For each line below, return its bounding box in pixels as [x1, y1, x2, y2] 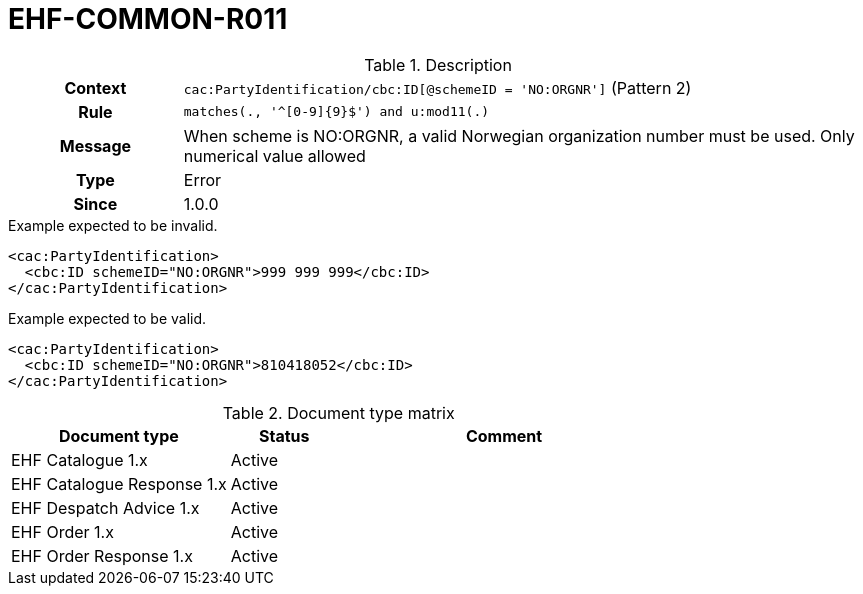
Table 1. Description [364, 54, 512, 75]
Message [59, 135, 132, 156]
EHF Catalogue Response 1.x [11, 473, 227, 494]
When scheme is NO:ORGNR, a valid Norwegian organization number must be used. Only [183, 125, 855, 146]
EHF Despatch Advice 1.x [11, 497, 200, 518]
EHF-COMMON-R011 [8, 2, 288, 36]
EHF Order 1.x [11, 521, 114, 542]
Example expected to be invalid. [8, 216, 218, 234]
